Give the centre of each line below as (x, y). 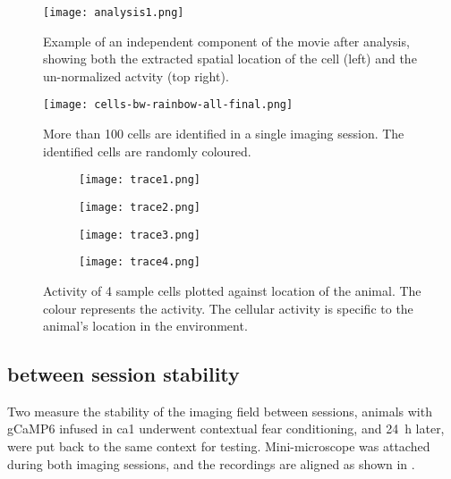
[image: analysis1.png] (114, 13)
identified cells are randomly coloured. (147, 151)
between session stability (123, 374)
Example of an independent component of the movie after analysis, (226, 41)
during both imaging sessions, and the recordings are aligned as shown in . (211, 463)
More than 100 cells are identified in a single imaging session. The (224, 134)
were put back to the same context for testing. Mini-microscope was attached (219, 446)
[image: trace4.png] (140, 262)
